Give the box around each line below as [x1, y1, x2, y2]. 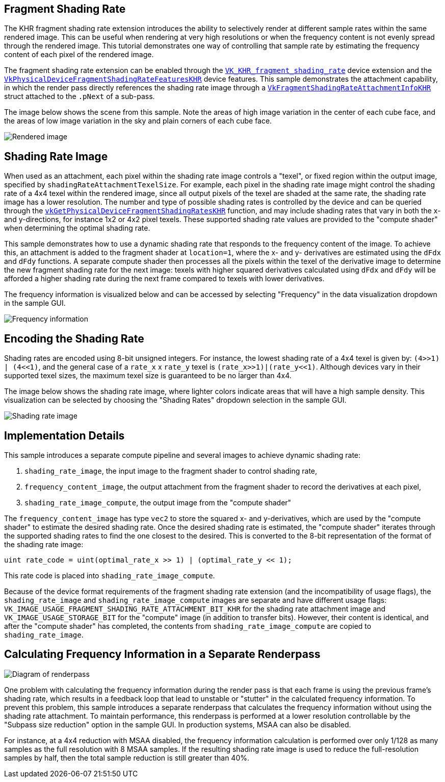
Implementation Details [4, 429, 125, 442]
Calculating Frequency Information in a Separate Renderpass [4, 648, 321, 661]
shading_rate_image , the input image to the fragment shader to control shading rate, [24, 466, 318, 475]
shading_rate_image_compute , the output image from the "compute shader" [24, 498, 292, 507]
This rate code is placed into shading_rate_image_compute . [4, 571, 215, 580]
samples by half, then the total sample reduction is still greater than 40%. [4, 753, 250, 762]
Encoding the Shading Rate [4, 332, 144, 345]
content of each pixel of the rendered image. [4, 50, 154, 59]
